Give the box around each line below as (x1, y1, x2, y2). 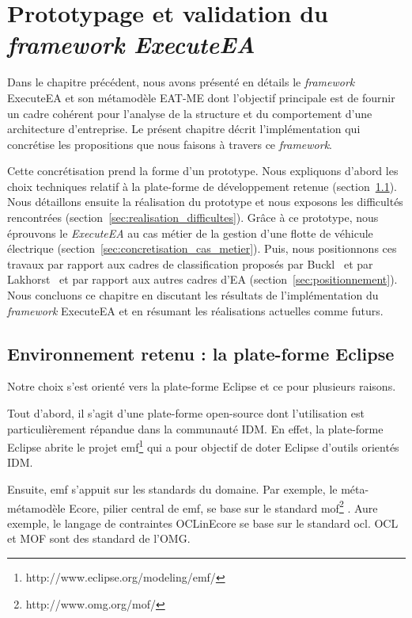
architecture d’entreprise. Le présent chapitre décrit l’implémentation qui (7, 120, 361, 137)
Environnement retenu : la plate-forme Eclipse (7, 341, 395, 365)
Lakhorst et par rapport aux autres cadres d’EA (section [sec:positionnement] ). (7, 271, 398, 288)
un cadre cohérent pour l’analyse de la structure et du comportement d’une (7, 105, 372, 121)
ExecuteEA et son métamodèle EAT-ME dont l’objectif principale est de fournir (7, 89, 395, 105)
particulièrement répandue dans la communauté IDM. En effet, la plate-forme (7, 420, 384, 437)
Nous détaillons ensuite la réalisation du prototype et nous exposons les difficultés (7, 193, 403, 210)
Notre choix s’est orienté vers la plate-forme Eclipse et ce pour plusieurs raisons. (7, 378, 396, 395)
